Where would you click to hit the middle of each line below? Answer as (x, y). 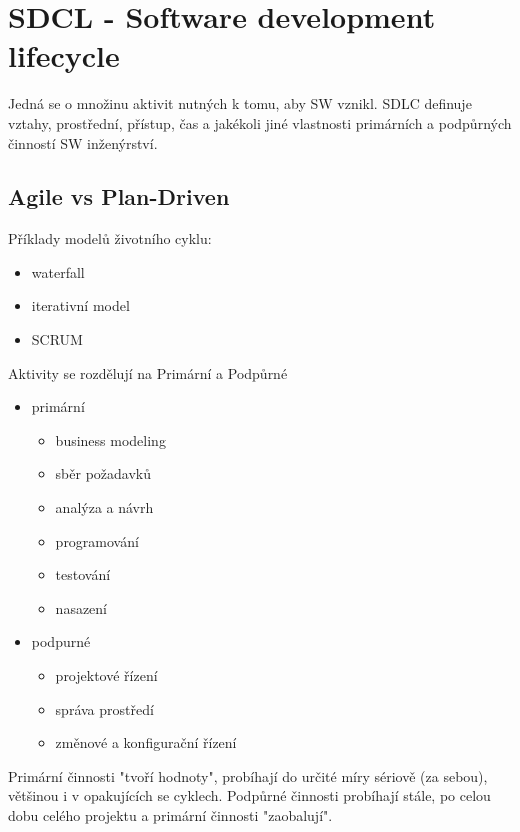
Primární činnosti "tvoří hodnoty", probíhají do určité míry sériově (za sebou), (248, 775)
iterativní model (80, 305)
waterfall (58, 271)
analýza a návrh (104, 507)
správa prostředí (104, 708)
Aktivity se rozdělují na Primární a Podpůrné (148, 372)
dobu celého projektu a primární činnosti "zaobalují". (170, 814)
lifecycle (64, 55)
